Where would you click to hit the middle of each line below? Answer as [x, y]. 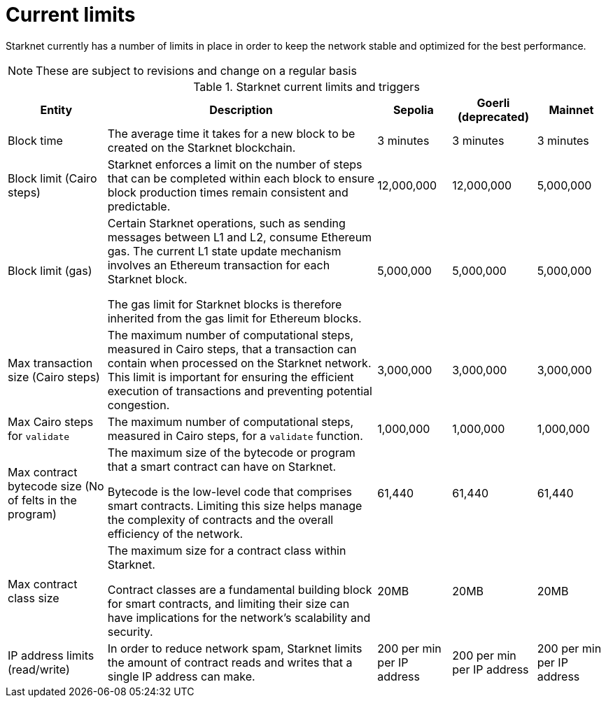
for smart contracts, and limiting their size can [228, 603]
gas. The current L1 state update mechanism [224, 251]
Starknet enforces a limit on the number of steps [235, 164]
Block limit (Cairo [52, 178]
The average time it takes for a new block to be [231, 133]
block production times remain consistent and [228, 192]
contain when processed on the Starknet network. [239, 363]
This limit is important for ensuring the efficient [231, 377]
